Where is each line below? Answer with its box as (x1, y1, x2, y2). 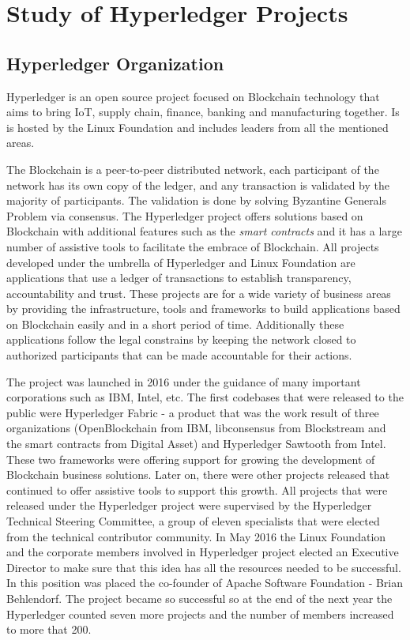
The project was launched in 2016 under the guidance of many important (6, 373, 361, 390)
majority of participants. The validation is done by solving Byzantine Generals (6, 192, 387, 209)
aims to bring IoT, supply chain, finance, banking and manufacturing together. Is (6, 104, 400, 120)
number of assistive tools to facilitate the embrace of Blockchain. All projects (6, 238, 379, 254)
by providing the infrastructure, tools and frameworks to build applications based (6, 300, 401, 317)
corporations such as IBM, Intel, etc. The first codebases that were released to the (6, 389, 404, 405)
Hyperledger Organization (6, 51, 224, 75)
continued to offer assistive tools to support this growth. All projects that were (6, 481, 388, 498)
